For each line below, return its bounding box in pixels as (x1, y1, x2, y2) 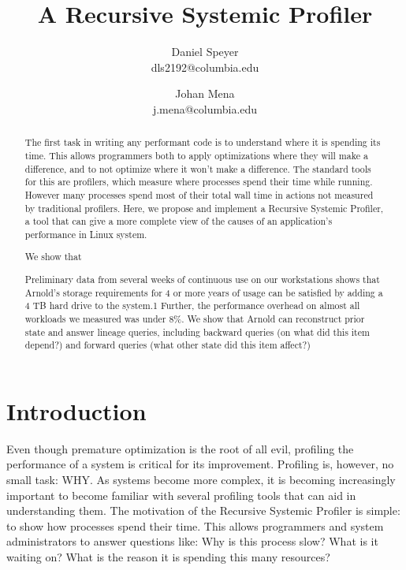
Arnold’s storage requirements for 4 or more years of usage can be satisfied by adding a (24, 285, 383, 299)
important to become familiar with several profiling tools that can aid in (6, 486, 356, 503)
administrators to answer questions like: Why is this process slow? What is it (6, 533, 378, 550)
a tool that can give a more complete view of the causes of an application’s (24, 214, 333, 228)
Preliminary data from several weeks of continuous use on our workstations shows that (24, 272, 380, 285)
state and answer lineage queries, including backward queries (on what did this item (24, 325, 370, 338)
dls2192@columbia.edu (151, 58, 259, 75)
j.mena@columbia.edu (152, 100, 258, 117)
